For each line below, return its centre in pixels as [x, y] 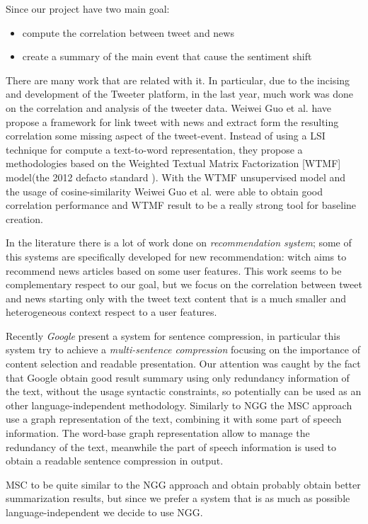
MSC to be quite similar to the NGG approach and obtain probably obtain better [183, 484]
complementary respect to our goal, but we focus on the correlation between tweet [184, 284]
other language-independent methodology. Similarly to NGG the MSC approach [179, 405]
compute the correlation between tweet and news [128, 32]
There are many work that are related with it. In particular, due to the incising [178, 80]
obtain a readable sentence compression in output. [115, 461]
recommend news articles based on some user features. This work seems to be [174, 270]
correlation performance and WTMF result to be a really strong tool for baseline [181, 205]
